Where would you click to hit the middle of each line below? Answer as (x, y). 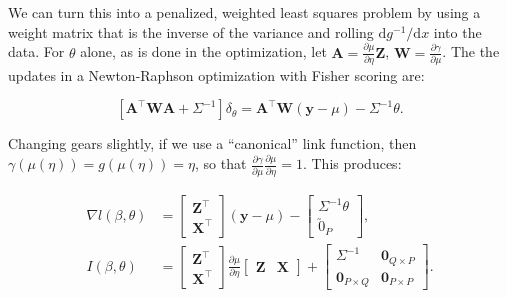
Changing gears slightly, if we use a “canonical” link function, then (212, 143)
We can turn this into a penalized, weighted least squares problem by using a (244, 12)
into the (457, 31)
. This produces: (352, 163)
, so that (220, 163)
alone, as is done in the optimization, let (203, 51)
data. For (36, 51)
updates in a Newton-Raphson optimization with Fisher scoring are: (216, 74)
